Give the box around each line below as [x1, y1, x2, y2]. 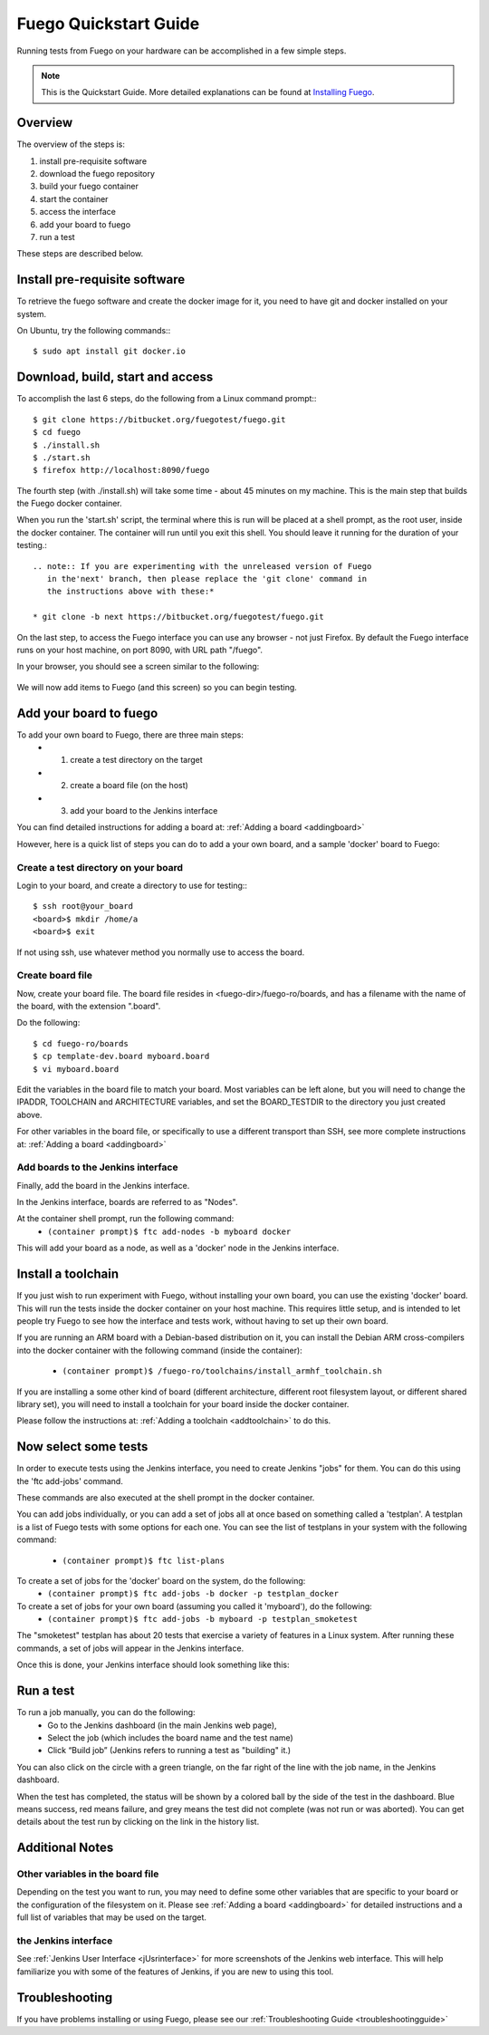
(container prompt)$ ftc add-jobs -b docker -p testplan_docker [47, 1588, 340, 1599]
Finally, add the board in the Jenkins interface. [16, 1180, 190, 1191]
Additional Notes [16, 1840, 114, 1856]
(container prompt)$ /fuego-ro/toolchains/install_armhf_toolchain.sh [62, 1366, 382, 1376]
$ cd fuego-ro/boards [33, 1038, 129, 1048]
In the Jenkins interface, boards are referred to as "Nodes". [16, 1197, 238, 1208]
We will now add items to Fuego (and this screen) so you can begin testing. [16, 681, 298, 692]
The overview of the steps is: [16, 139, 126, 149]
